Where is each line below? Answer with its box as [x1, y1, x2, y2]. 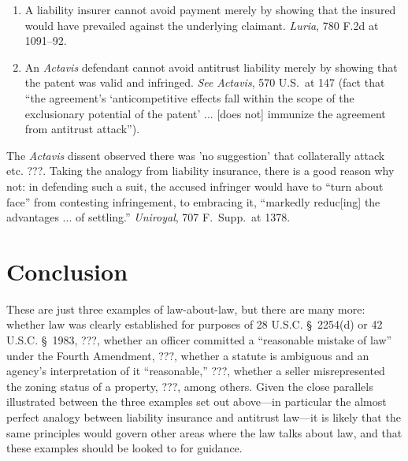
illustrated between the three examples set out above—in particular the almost [6, 393, 387, 410]
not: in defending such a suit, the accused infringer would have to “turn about [6, 177, 384, 194]
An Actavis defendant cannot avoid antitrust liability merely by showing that [24, 58, 398, 75]
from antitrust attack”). [24, 121, 140, 137]
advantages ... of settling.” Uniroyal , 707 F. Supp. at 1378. [6, 209, 291, 225]
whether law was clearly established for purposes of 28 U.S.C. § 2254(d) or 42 [6, 316, 383, 333]
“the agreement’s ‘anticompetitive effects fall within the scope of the [24, 89, 354, 106]
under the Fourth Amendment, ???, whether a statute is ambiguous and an [6, 347, 369, 363]
